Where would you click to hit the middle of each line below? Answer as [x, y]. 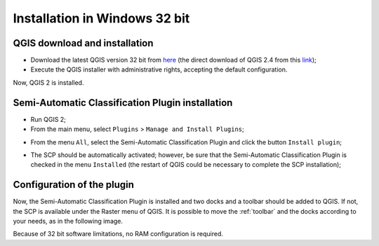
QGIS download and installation [83, 43]
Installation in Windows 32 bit [101, 18]
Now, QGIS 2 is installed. [48, 82]
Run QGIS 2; [48, 119]
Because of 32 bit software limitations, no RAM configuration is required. [118, 234]
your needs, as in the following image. [68, 221]
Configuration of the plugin [74, 185]
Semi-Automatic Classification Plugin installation [123, 103]
